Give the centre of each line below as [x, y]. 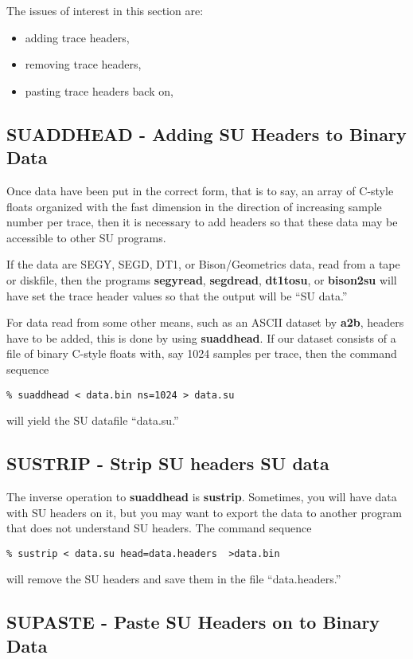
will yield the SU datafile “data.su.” [93, 420]
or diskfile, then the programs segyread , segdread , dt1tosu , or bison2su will [202, 279]
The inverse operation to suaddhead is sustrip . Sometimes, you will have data [202, 496]
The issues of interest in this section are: [105, 10]
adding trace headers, [77, 37]
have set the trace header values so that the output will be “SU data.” [177, 295]
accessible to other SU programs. [86, 237]
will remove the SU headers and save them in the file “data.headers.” [174, 579]
